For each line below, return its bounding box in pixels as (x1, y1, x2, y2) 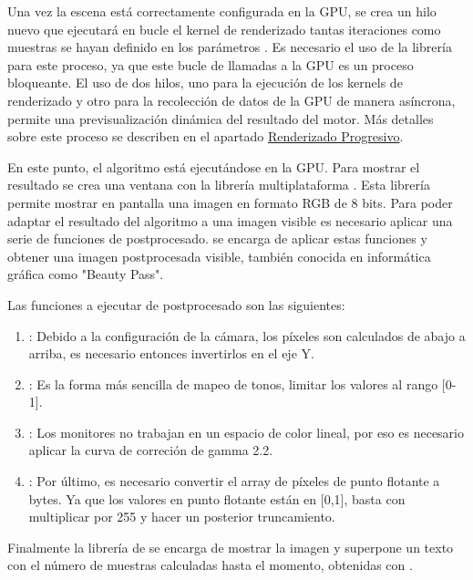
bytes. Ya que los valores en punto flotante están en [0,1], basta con (28, 489, 406, 508)
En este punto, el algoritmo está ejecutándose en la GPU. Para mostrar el (7, 157, 420, 176)
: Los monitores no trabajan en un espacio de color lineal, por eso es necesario (28, 422, 464, 441)
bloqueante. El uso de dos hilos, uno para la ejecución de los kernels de (7, 73, 403, 92)
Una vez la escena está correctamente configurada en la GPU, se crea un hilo (7, 2, 437, 20)
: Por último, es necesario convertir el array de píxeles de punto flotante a (28, 471, 440, 491)
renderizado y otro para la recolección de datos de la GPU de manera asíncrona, (7, 90, 456, 109)
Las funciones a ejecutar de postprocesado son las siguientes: (7, 295, 345, 314)
